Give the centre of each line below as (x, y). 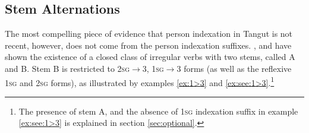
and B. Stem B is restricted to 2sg (67, 68)
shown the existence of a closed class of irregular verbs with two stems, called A (150, 57)
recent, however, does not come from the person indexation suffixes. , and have (148, 45)
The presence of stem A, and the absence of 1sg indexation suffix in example (158, 111)
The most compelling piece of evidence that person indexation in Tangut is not (149, 34)
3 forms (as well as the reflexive (234, 68)
